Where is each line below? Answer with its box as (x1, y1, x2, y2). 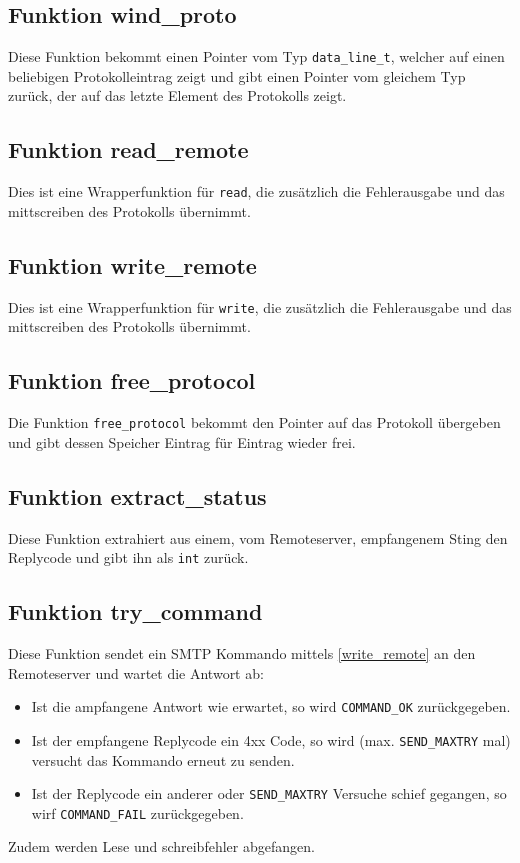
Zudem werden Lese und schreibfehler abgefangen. (8, 836, 315, 857)
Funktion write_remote (8, 249, 257, 280)
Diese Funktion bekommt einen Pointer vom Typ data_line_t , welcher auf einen (8, 46, 505, 67)
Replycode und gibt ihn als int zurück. (8, 547, 249, 568)
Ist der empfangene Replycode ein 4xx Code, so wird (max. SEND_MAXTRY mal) (31, 729, 511, 750)
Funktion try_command (8, 596, 263, 627)
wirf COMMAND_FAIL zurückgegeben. (31, 802, 244, 823)
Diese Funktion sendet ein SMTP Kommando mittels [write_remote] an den (8, 643, 476, 664)
